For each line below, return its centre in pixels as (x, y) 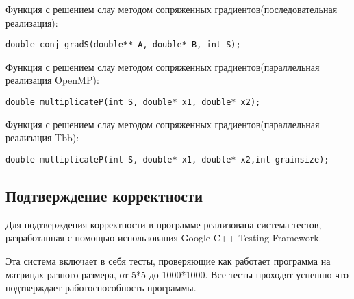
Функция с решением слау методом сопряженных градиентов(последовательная (172, 9)
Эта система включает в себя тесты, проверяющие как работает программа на (168, 260)
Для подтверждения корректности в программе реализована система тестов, (164, 224)
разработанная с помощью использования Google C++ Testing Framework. (164, 238)
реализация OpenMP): (52, 80)
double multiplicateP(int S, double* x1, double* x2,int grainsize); (167, 159)
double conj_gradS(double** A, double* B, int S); (123, 45)
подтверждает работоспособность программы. (101, 288)
